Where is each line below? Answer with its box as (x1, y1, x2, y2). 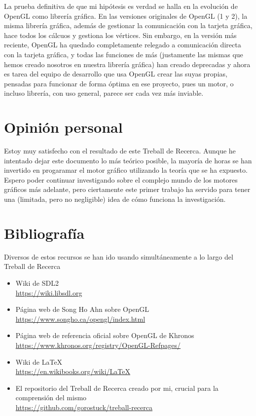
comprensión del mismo (15, 392, 87, 403)
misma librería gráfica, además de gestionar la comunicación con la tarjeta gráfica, (4, 20, 253, 31)
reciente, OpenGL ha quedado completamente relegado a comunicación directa (4, 39, 241, 50)
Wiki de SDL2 (15, 277, 59, 288)
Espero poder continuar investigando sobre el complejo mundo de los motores (4, 174, 238, 185)
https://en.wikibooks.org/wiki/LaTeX (15, 366, 130, 377)
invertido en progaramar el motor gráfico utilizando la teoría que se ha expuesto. (4, 165, 248, 175)
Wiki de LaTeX (15, 356, 63, 367)
